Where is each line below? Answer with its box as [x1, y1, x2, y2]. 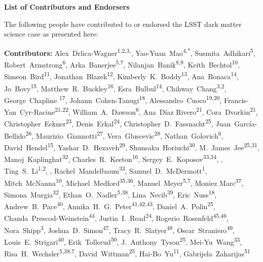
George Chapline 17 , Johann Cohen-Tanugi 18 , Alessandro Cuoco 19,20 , [4, 93, 222, 105]
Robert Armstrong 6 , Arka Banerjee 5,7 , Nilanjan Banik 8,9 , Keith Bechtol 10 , [4, 58, 240, 70]
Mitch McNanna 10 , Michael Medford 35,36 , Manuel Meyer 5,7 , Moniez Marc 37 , [4, 176, 244, 188]
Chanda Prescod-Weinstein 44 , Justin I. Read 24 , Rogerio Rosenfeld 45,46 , [4, 211, 229, 223]
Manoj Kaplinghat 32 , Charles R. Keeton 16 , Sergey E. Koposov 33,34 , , [4, 152, 223, 164]
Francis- [223, 94, 249, 105]
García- [234, 118, 257, 128]
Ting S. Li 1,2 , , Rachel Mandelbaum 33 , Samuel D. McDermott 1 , [4, 164, 207, 176]
